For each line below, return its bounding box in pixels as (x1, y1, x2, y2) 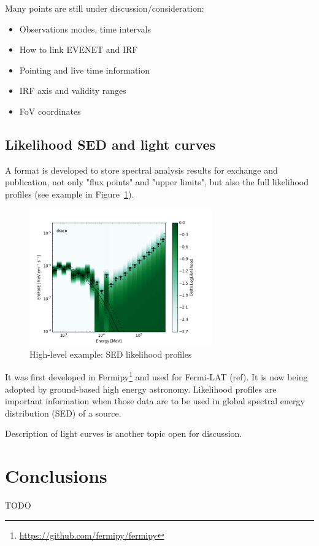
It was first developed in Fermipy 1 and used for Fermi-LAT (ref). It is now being (5, 369, 308, 383)
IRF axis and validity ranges (19, 84, 126, 97)
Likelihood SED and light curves (5, 134, 216, 153)
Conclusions (5, 463, 107, 488)
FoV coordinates (19, 104, 81, 117)
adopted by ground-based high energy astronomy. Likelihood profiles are (5, 382, 277, 395)
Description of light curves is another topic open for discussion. (5, 427, 242, 440)
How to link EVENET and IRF (19, 43, 138, 56)
